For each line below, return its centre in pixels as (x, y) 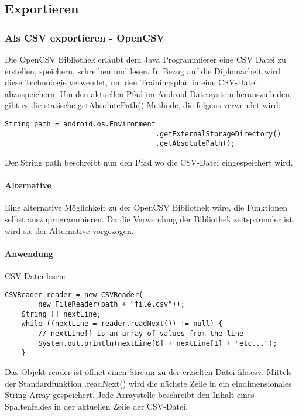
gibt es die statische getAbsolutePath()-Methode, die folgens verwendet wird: (143, 105)
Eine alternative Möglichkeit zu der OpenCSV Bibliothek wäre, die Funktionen (146, 207)
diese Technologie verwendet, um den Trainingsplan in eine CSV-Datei (131, 82)
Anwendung (29, 253)
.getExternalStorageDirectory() (218, 134)
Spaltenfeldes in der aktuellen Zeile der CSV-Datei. (97, 406)
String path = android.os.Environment (80, 124)
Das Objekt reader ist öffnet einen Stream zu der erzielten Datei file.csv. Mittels (148, 372)
